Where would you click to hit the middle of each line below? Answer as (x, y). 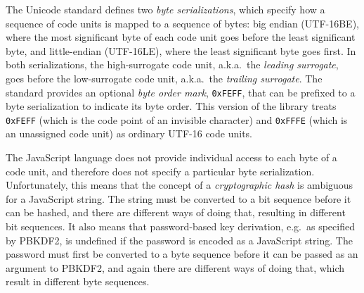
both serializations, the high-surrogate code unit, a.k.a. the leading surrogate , (172, 64)
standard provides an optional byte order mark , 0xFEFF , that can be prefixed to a (181, 92)
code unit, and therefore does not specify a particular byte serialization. (160, 171)
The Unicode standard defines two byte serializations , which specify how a (165, 9)
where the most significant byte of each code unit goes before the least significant (181, 37)
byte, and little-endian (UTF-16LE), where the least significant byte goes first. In (181, 50)
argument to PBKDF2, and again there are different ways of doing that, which (175, 267)
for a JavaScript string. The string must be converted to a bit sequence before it (178, 198)
